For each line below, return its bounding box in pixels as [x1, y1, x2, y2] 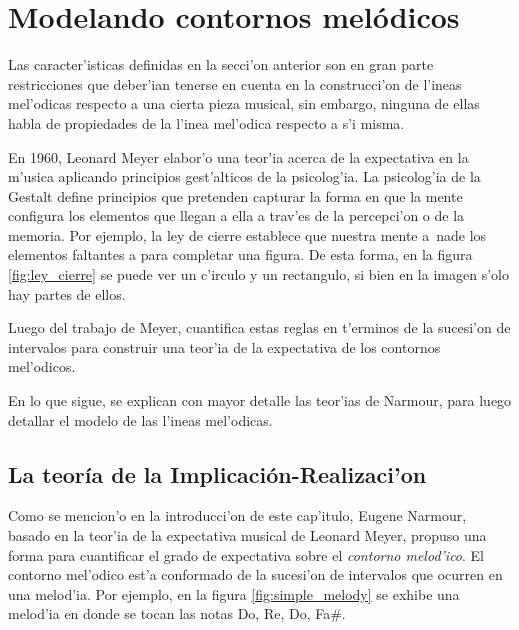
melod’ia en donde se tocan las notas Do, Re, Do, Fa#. [8, 603, 346, 624]
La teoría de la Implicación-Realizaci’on [8, 458, 427, 489]
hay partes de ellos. [8, 283, 126, 304]
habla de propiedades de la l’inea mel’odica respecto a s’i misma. [8, 112, 405, 133]
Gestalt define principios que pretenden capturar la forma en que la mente [8, 185, 463, 206]
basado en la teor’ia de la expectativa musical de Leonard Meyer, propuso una [8, 525, 487, 546]
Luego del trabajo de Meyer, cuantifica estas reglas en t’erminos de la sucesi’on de [8, 317, 511, 338]
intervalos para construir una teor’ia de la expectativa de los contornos [8, 336, 441, 357]
